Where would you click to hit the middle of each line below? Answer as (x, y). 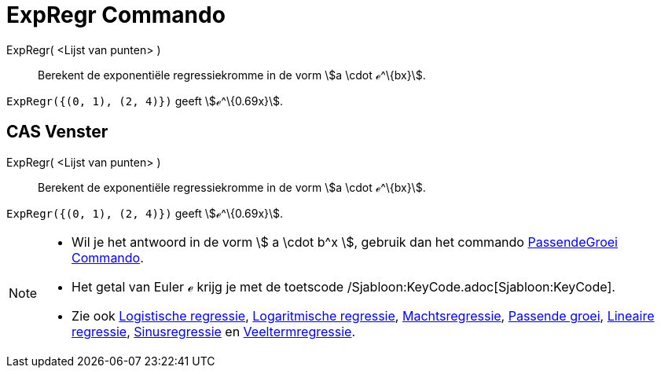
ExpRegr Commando (116, 15)
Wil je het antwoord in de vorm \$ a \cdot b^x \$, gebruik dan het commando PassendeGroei (345, 242)
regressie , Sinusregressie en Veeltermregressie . (213, 331)
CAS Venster (57, 132)
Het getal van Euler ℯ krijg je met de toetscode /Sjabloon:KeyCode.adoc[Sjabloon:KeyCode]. (343, 286)
